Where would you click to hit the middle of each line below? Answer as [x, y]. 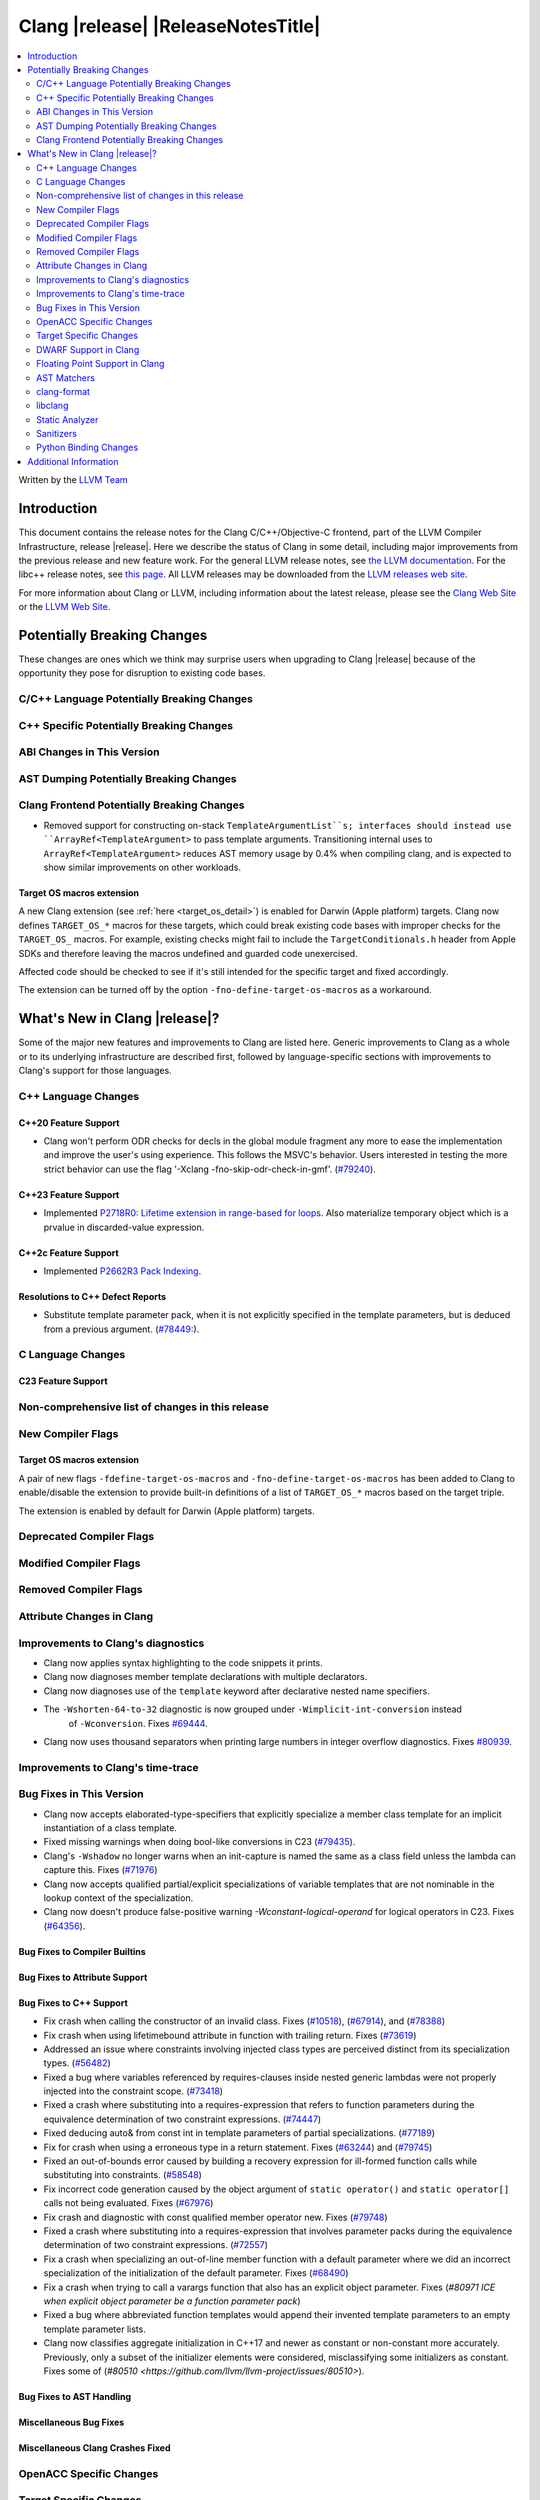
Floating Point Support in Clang [100, 364]
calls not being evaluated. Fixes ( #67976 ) [128, 2203]
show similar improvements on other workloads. [142, 867]
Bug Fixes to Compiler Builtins [82, 1951]
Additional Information [73, 461]
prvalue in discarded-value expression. [124, 1227]
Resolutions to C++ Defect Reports [92, 1296]
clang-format [63, 391]
